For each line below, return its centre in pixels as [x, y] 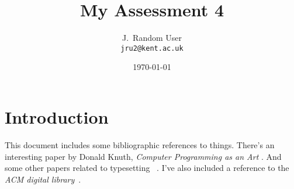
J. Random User [152, 38]
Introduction [57, 116]
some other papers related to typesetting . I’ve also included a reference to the [147, 168]
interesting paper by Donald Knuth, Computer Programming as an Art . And [143, 156]
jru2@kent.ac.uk [152, 48]
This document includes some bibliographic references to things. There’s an [140, 144]
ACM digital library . [43, 179]
